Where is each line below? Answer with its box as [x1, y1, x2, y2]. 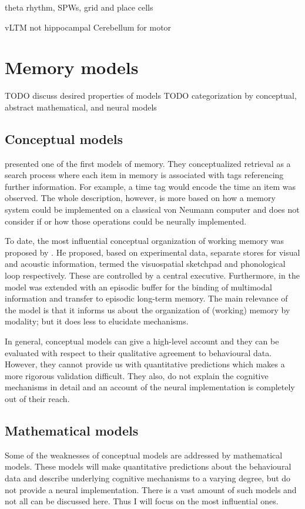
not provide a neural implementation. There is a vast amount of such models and [5, 483, 297, 495]
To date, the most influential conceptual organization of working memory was [5, 235, 284, 247]
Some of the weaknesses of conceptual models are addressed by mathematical [5, 448, 283, 461]
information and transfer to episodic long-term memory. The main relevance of [5, 292, 288, 304]
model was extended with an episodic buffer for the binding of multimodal [5, 280, 272, 293]
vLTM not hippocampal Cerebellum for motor [5, 21, 172, 33]
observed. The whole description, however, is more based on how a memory [5, 192, 276, 204]
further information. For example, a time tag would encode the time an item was [5, 180, 296, 192]
